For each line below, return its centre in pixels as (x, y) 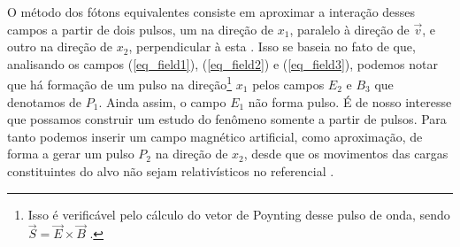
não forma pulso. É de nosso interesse (350, 101)
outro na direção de (60, 46)
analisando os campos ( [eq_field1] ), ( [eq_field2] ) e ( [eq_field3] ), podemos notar (222, 63)
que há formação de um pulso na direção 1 (120, 83)
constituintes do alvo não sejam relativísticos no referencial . (171, 171)
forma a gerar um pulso (71, 154)
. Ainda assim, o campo (162, 101)
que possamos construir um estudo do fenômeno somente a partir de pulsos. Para (227, 119)
